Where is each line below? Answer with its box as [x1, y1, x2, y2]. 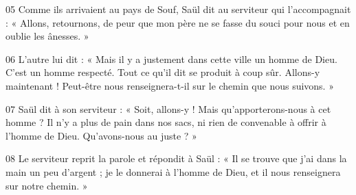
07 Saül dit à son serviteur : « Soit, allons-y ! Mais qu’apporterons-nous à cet [5, 101, 331, 116]
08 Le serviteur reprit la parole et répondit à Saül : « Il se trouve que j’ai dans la [5, 151, 347, 166]
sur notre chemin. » [5, 178, 88, 192]
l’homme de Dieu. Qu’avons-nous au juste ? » [5, 128, 197, 142]
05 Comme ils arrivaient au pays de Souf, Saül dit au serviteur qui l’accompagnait [5, 2, 351, 16]
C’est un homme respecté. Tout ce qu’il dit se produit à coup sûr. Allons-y [5, 65, 320, 79]
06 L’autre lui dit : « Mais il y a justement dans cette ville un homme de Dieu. [5, 51, 337, 66]
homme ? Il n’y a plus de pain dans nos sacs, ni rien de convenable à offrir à [5, 115, 326, 129]
